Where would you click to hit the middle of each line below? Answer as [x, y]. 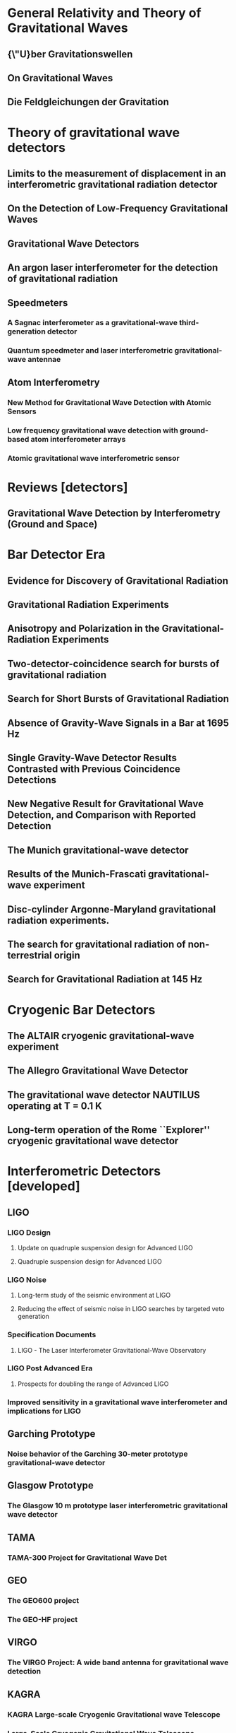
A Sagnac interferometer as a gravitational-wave [93, 323]
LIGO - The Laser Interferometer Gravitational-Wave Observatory [112, 1350]
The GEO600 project [43, 1601]
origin [67, 955]
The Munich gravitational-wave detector [98, 850]
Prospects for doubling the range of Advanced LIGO [93, 1384]
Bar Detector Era [56, 554]
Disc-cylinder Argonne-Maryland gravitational [112, 909]
